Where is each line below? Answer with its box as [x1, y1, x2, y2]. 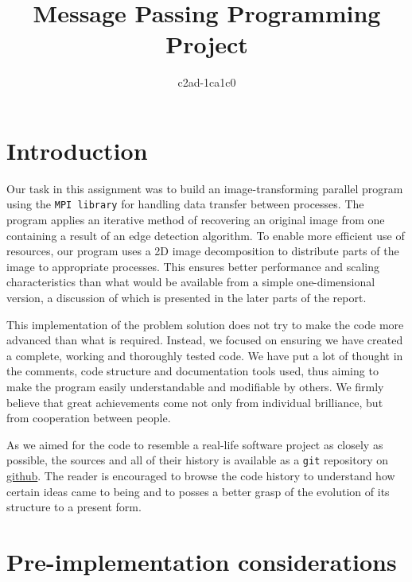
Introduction [6, 134, 148, 166]
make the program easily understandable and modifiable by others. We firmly [6, 378, 384, 395]
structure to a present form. [6, 499, 142, 515]
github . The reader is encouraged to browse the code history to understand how [6, 468, 395, 484]
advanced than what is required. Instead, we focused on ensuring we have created [6, 332, 403, 348]
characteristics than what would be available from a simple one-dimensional [6, 274, 375, 290]
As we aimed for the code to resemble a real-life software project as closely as [6, 436, 383, 452]
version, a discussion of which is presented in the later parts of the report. [6, 289, 367, 306]
